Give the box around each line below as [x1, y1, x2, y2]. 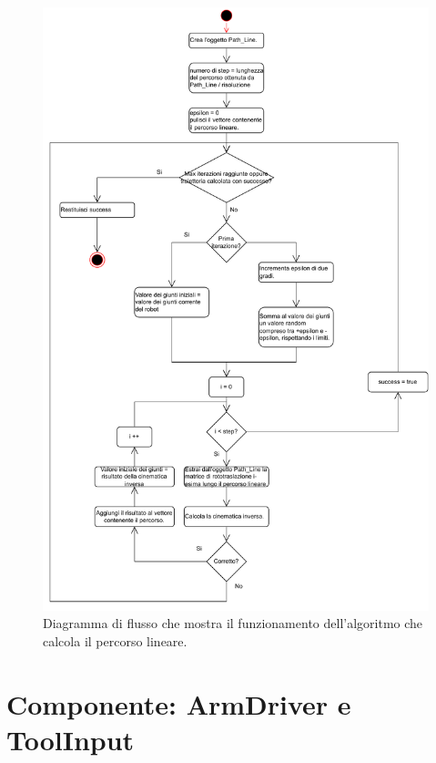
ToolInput [6, 721, 135, 758]
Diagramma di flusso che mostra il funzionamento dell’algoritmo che [43, 613, 423, 633]
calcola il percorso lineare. [43, 632, 188, 651]
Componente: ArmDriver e [6, 685, 351, 722]
